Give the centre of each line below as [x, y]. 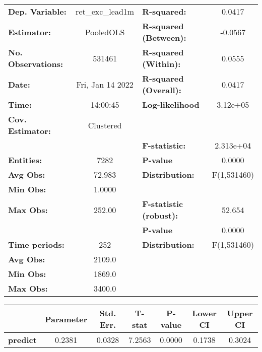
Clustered [105, 125]
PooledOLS [105, 32]
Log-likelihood [171, 104]
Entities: [25, 160]
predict [22, 340]
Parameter [66, 319]
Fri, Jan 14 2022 [105, 84]
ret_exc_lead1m [105, 11]
